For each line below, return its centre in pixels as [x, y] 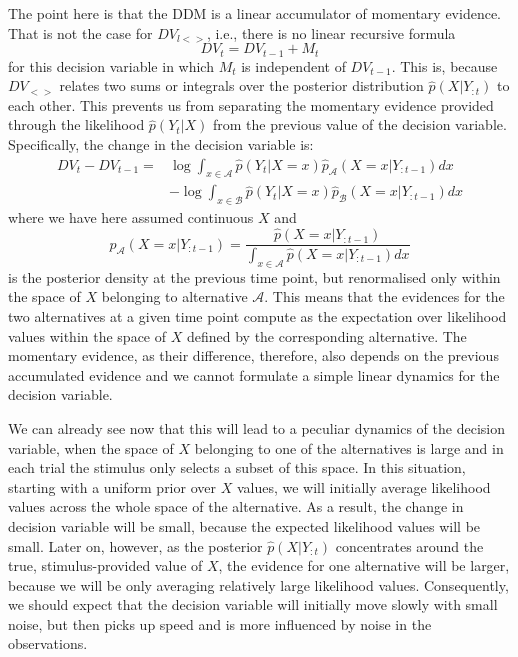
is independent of [293, 65]
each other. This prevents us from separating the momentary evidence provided [251, 104]
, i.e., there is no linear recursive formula [331, 32]
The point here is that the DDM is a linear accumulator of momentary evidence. [255, 13]
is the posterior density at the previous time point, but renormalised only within [254, 276]
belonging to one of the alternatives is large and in [349, 447]
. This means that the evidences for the [384, 296]
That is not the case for [80, 32]
